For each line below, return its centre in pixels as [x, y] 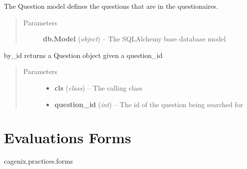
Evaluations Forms [67, 138]
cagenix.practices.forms [39, 161]
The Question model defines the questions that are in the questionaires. [111, 6]
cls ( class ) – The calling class [99, 87]
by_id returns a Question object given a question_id [83, 55]
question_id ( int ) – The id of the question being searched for [149, 104]
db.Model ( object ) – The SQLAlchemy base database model [134, 39]
